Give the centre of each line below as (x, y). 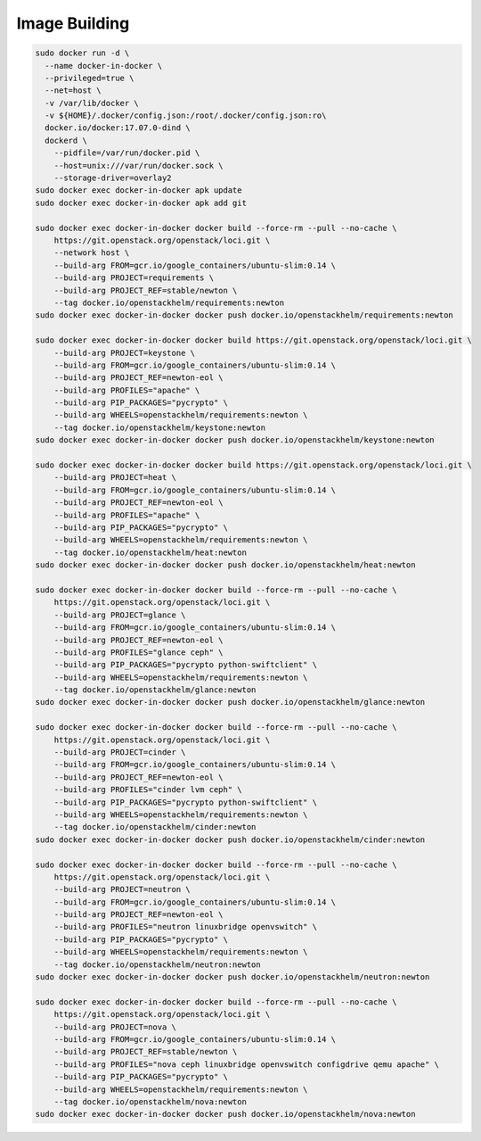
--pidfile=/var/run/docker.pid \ (127, 153)
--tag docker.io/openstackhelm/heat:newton (150, 552)
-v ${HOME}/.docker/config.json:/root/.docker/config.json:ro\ (186, 116)
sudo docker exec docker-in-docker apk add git (141, 203)
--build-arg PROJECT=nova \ (115, 1027)
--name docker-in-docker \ (104, 66)
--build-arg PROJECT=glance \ (120, 615)
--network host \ (92, 253)
